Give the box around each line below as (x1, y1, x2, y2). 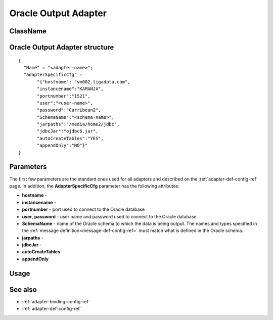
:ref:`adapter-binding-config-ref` (22, 298, 90, 304)
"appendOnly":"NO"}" (37, 143, 88, 149)
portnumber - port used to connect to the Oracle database (22, 206, 145, 212)
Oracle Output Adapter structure (9, 43, 114, 52)
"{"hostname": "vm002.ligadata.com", (37, 79, 131, 84)
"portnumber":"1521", (37, 93, 90, 99)
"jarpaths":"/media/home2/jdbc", (37, 121, 120, 127)
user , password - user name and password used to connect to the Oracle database (22, 213, 197, 219)
